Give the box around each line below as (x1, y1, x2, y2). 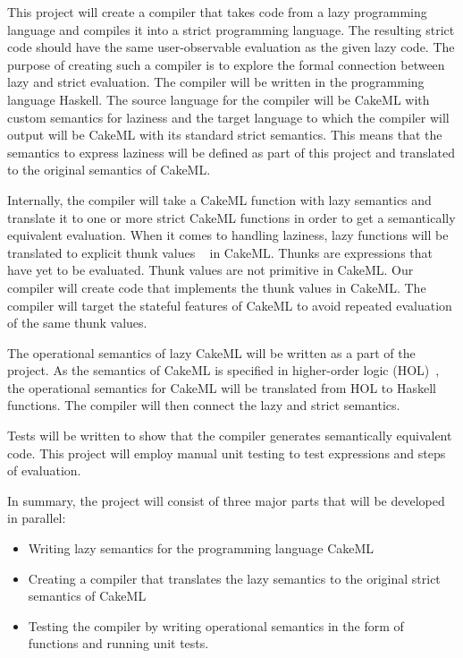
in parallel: (7, 508, 66, 527)
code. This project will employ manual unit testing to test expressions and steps (7, 443, 446, 462)
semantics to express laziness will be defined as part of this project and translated (7, 142, 455, 161)
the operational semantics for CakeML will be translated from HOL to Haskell (7, 378, 436, 397)
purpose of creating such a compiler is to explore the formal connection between (7, 55, 445, 73)
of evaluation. (7, 461, 81, 480)
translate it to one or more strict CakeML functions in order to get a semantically (7, 208, 456, 226)
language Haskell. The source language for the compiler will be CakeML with (7, 90, 430, 108)
